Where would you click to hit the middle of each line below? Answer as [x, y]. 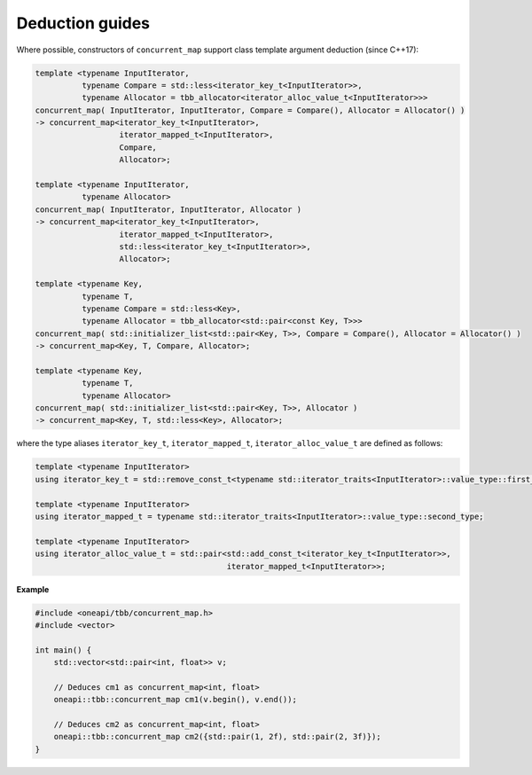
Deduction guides [83, 23]
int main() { [63, 650]
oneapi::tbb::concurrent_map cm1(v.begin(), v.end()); [175, 700]
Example [33, 589]
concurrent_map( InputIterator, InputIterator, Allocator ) [168, 209]
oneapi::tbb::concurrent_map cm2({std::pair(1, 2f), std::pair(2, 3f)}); [217, 737]
